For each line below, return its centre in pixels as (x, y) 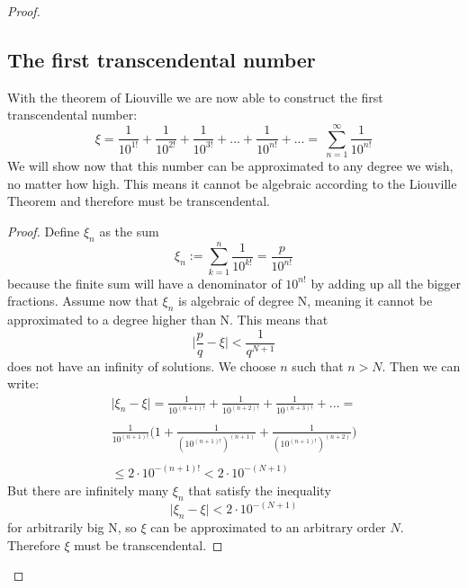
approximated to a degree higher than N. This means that (168, 320)
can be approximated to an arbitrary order (268, 526)
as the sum (129, 231)
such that (318, 365)
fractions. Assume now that (83, 301)
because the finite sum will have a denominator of (144, 283)
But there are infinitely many (88, 490)
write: (23, 383)
